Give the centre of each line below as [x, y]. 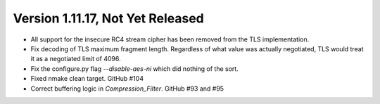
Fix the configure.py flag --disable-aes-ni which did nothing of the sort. [134, 69]
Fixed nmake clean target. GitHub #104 [87, 79]
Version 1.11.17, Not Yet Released [108, 18]
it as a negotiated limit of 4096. [76, 59]
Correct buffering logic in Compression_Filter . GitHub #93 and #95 [127, 89]
